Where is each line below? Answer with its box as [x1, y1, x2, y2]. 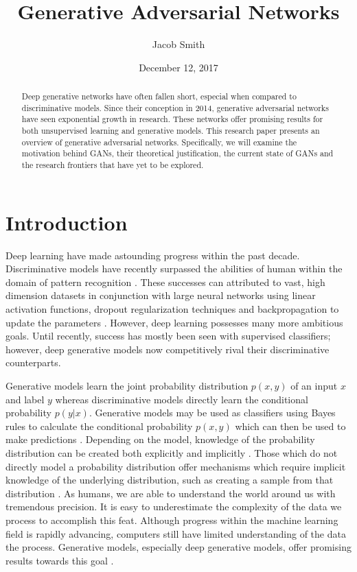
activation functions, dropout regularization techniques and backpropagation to [5, 302, 339, 316]
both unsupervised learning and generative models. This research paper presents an [21, 125, 320, 136]
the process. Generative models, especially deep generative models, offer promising [5, 540, 352, 554]
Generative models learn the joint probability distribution [5, 378, 249, 392]
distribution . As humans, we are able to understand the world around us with [5, 486, 336, 500]
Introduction [5, 208, 128, 236]
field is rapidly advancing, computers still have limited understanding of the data [5, 526, 346, 540]
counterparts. [5, 355, 61, 370]
